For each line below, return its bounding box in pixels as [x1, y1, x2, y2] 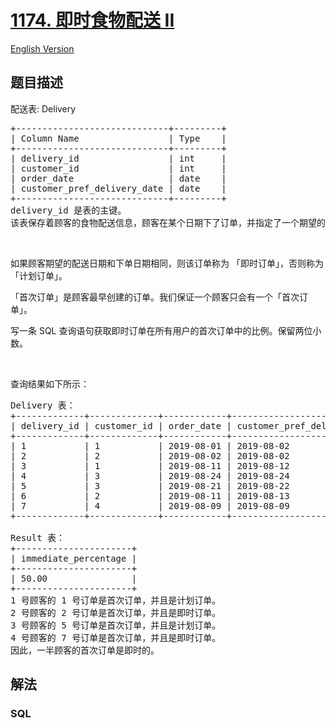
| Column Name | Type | [10, 132, 227, 144]
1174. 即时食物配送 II [10, 9, 175, 32]
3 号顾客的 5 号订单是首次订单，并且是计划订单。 [10, 619, 222, 631]
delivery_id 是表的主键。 [10, 204, 127, 216]
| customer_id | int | [10, 162, 227, 174]
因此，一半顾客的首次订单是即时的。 [10, 644, 160, 656]
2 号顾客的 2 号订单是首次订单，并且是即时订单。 [10, 607, 222, 618]
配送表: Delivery [10, 102, 77, 115]
